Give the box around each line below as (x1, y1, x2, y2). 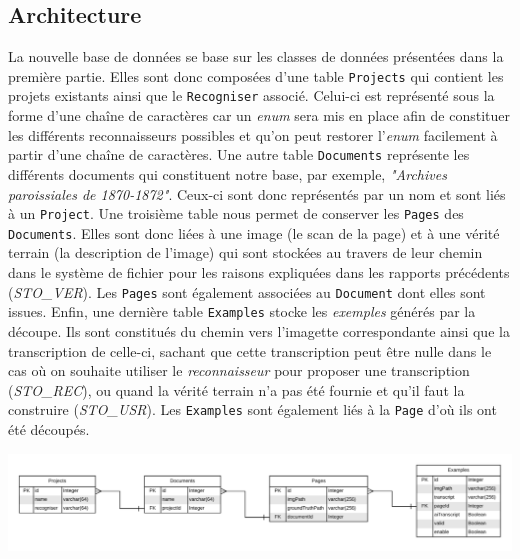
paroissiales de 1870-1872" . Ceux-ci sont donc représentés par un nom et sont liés (8, 183, 506, 204)
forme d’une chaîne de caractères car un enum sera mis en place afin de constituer (8, 105, 510, 126)
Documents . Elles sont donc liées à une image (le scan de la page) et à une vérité (8, 222, 500, 243)
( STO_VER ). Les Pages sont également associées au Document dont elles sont (8, 281, 486, 302)
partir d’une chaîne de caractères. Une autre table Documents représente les (8, 144, 470, 165)
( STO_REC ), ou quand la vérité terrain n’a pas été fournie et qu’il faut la (8, 379, 465, 400)
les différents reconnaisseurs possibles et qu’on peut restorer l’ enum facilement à (8, 124, 498, 145)
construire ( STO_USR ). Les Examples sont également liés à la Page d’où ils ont (8, 399, 497, 420)
